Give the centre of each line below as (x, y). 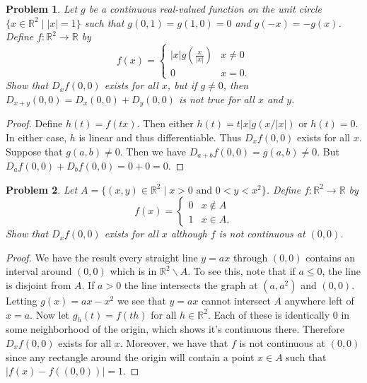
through (250, 257)
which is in (133, 271)
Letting (22, 300)
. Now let (50, 314)
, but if (182, 85)
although (189, 234)
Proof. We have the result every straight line (102, 257)
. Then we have (153, 151)
